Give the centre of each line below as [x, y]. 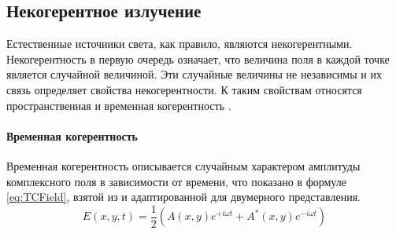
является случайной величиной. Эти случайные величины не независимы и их [194, 74]
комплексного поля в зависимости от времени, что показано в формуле [176, 181]
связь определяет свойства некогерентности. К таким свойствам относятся [184, 89]
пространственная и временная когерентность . [119, 105]
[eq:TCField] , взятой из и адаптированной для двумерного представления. [183, 197]
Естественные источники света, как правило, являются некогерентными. [179, 44]
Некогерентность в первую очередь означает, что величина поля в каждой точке [198, 58]
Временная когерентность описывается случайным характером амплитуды [183, 165]
